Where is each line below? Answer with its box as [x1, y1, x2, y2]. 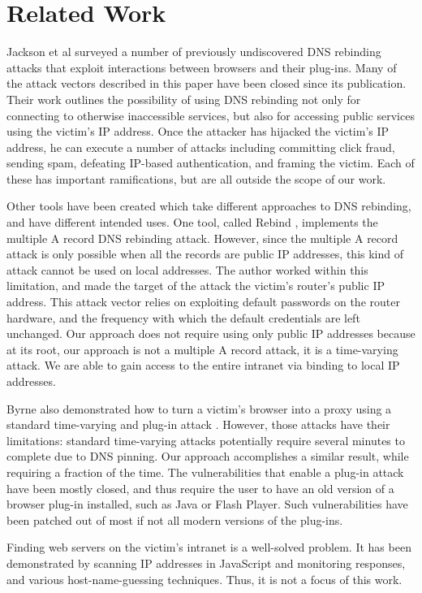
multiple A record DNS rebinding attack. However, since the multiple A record [6, 229, 398, 246]
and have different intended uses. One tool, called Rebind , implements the [6, 214, 378, 231]
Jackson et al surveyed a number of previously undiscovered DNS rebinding [6, 43, 381, 60]
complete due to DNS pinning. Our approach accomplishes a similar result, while [6, 448, 409, 465]
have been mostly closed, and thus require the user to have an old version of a [6, 479, 394, 496]
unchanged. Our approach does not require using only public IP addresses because [6, 325, 416, 342]
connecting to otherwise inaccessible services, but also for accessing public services [6, 106, 415, 123]
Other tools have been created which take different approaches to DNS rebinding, [6, 197, 411, 214]
